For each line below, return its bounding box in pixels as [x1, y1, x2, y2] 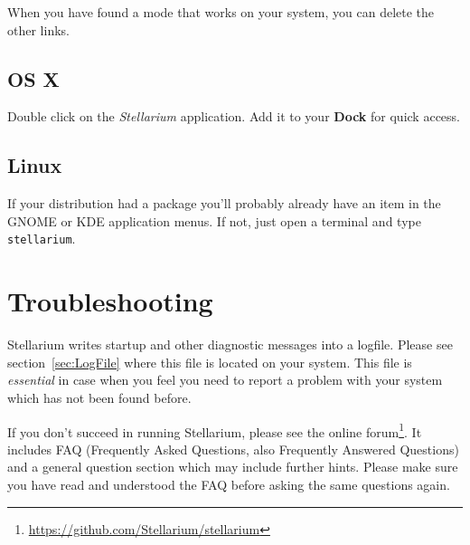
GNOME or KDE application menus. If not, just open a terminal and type [7, 211, 421, 230]
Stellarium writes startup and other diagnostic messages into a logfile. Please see [7, 335, 453, 354]
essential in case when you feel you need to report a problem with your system [7, 370, 443, 389]
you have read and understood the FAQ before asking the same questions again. [7, 474, 450, 493]
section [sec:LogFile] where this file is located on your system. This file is [7, 352, 412, 371]
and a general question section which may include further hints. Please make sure [7, 457, 458, 476]
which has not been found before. [7, 387, 192, 406]
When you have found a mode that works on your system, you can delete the [7, 3, 435, 21]
